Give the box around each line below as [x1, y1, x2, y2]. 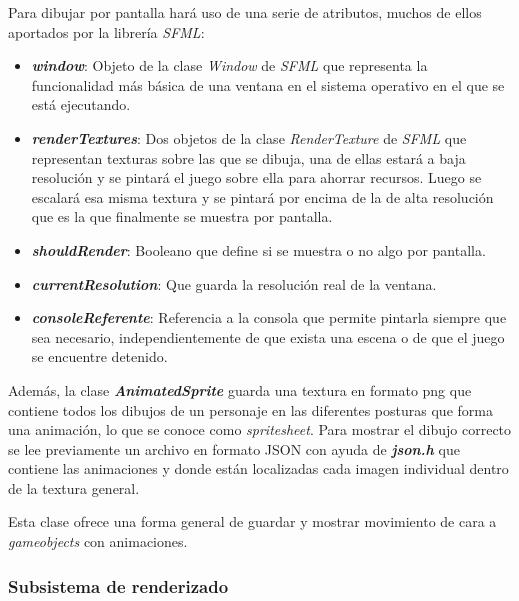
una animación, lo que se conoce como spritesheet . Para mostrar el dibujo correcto [8, 419, 512, 440]
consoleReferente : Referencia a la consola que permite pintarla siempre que [31, 307, 507, 328]
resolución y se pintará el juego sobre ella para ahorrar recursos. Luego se [31, 167, 482, 188]
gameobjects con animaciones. [8, 531, 188, 552]
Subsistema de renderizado [8, 573, 229, 598]
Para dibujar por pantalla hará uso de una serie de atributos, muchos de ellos [8, 2, 482, 22]
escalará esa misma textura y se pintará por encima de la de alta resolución [31, 186, 494, 207]
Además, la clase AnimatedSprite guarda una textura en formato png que [8, 379, 472, 400]
